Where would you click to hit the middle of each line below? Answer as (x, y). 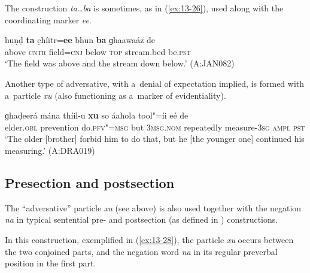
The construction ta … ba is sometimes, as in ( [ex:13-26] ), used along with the (144, 8)
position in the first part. (51, 263)
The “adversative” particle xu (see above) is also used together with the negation (153, 207)
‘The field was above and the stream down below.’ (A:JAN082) (120, 63)
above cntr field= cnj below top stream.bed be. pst (98, 51)
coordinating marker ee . (48, 19)
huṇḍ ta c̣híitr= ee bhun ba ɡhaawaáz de (80, 40)
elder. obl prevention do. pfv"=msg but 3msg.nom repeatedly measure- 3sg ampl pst (155, 127)
